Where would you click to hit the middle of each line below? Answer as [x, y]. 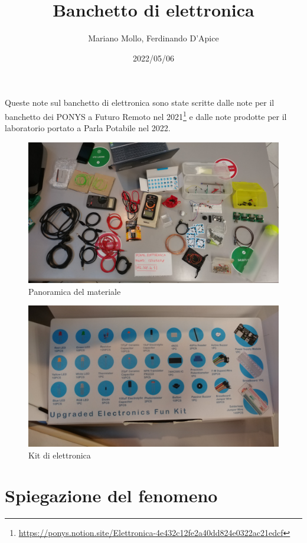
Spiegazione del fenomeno [111, 495]
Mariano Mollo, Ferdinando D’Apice [153, 38]
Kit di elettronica [60, 455]
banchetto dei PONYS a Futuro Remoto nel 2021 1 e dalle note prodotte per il [146, 115]
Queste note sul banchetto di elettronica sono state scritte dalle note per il [140, 103]
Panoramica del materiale [75, 291]
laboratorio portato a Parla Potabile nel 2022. [88, 128]
